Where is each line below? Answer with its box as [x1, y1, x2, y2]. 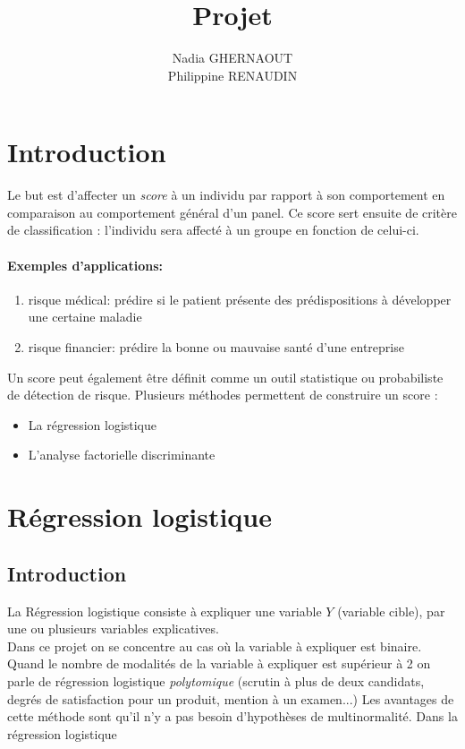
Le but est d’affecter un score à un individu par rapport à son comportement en [7, 185, 445, 204]
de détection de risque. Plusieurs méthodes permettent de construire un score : [7, 385, 438, 404]
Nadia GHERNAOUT [172, 48, 293, 67]
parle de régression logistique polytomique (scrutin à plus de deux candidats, [7, 671, 425, 690]
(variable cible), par [337, 601, 445, 620]
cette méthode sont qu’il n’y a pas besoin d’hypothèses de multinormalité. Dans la [7, 707, 458, 726]
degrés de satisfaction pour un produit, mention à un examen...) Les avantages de [7, 689, 454, 708]
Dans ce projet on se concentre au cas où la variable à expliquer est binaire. [7, 636, 422, 655]
